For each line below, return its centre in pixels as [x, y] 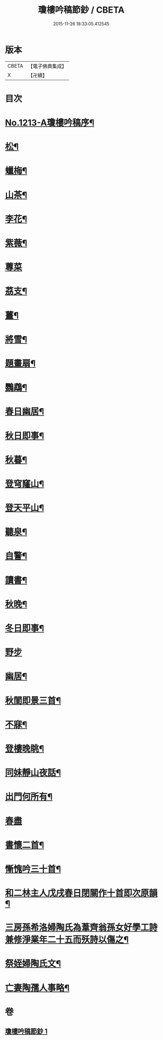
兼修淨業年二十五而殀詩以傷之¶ [67, 940]
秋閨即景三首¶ [33, 700]
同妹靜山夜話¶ [33, 773]
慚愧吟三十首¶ [33, 869]
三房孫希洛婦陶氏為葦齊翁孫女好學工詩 [81, 928]
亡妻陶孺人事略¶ [37, 988]
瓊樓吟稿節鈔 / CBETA [81, 10]
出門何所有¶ [29, 797]
